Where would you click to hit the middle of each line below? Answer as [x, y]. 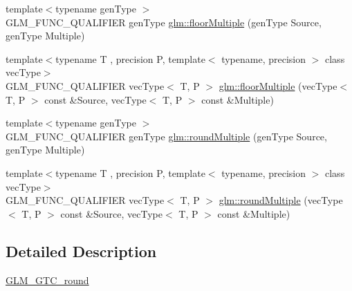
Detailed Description [81, 251]
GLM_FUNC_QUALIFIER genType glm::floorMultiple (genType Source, [164, 22]
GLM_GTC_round [47, 280]
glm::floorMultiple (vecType [278, 85]
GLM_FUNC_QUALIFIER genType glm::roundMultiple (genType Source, [166, 136]
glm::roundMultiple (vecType [281, 200]
